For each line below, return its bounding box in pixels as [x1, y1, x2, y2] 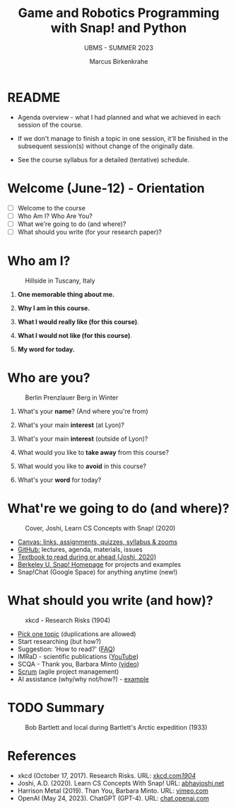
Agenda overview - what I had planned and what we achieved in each [17, 113, 221, 121]
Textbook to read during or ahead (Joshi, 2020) [17, 553, 157, 561]
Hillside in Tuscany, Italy [25, 276, 95, 285]
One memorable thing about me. [17, 290, 115, 298]
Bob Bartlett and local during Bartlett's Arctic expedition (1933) [25, 723, 208, 731]
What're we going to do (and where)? [7, 500, 230, 516]
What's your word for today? [17, 475, 102, 484]
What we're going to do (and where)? [17, 220, 126, 228]
